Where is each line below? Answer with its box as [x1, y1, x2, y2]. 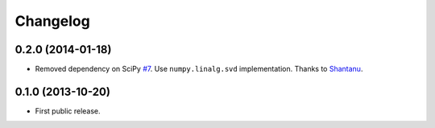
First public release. [35, 105, 101, 116]
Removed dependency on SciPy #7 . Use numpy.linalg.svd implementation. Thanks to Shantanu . [35, 64, 363, 74]
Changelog [14, 12, 90, 30]
